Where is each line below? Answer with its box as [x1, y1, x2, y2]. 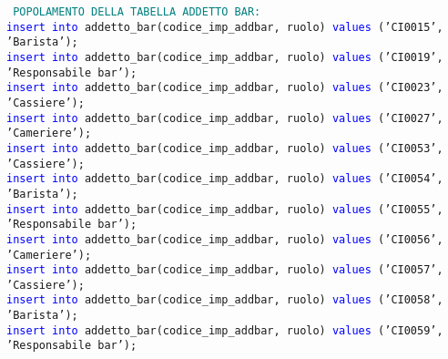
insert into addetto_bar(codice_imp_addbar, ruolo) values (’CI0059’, [6, 323, 443, 337]
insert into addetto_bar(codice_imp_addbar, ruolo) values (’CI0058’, [6, 293, 443, 307]
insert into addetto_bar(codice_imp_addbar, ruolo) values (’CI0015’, [6, 20, 443, 34]
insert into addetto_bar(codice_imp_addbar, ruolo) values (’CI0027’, [6, 111, 443, 125]
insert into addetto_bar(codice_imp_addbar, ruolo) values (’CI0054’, [6, 172, 443, 186]
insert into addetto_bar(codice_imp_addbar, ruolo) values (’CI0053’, [6, 141, 443, 155]
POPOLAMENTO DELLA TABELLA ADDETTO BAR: [13, 5, 261, 18]
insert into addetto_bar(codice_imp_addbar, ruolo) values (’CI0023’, [6, 81, 443, 95]
